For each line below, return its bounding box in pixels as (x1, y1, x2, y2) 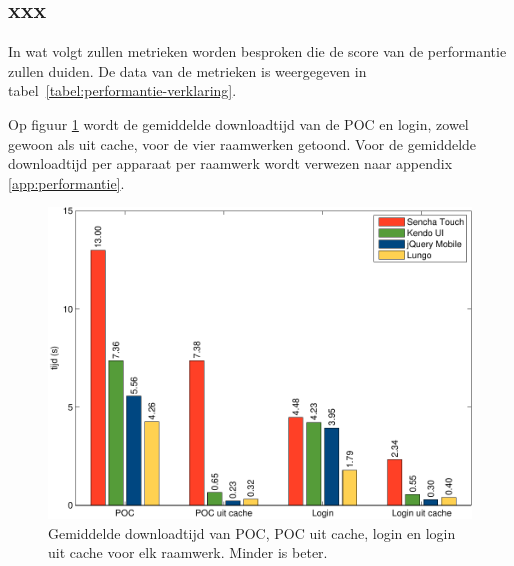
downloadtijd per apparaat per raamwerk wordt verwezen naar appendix (8, 153, 453, 174)
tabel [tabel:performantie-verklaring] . (8, 80, 237, 101)
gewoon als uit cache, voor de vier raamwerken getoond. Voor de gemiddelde (8, 133, 477, 154)
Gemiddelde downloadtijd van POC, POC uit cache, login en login (48, 522, 456, 543)
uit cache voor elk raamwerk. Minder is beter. (48, 542, 328, 563)
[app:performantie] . (8, 172, 125, 193)
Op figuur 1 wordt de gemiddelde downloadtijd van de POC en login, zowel (8, 113, 469, 134)
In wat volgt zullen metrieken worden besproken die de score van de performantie (8, 41, 507, 62)
